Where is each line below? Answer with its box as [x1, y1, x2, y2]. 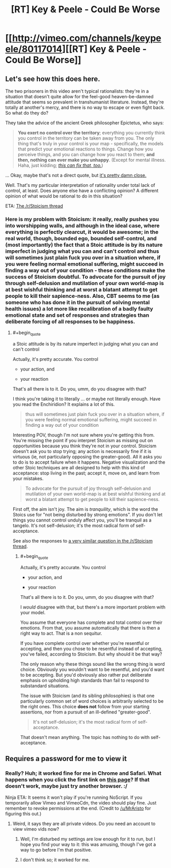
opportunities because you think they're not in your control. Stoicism [12, 443, 157, 449]
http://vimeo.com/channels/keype [12, 32, 162, 44]
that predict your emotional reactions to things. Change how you [17, 146, 153, 152]
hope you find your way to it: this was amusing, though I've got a [20, 841, 156, 848]
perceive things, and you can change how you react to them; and [17, 151, 155, 157]
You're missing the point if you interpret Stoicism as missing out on [12, 438, 153, 444]
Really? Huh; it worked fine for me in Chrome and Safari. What [5, 770, 162, 777]
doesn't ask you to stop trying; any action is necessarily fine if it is [12, 448, 152, 454]
